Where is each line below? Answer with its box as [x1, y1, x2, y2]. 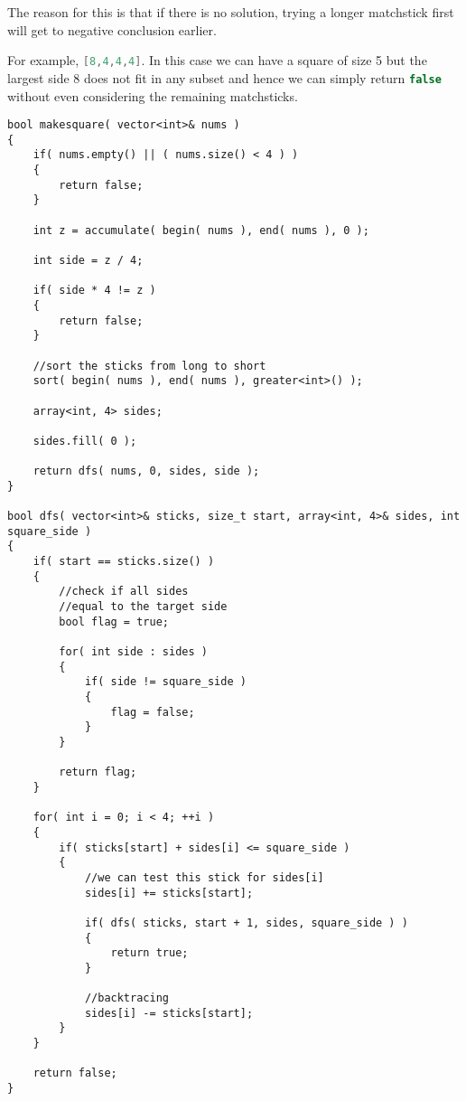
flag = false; [110, 705, 195, 719]
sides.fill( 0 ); [33, 434, 137, 447]
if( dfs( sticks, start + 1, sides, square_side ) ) [84, 916, 408, 929]
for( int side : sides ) [59, 645, 208, 659]
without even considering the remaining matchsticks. [7, 86, 298, 105]
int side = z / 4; [33, 254, 144, 267]
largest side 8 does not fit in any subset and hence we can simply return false [7, 68, 442, 87]
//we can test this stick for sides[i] [84, 870, 324, 884]
